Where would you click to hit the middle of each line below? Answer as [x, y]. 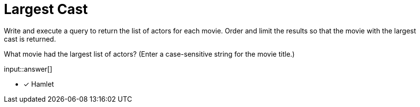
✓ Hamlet [39, 84]
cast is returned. [30, 39]
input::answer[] [28, 69]
